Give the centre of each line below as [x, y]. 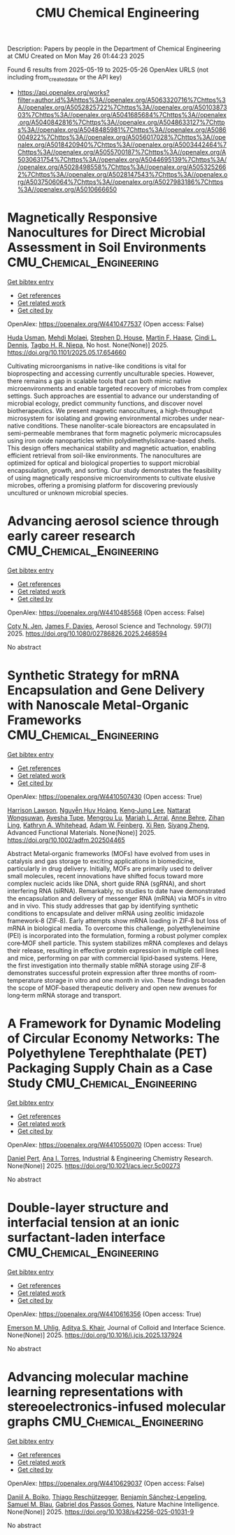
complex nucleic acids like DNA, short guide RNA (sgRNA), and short [107, 883]
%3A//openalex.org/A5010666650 [67, 189]
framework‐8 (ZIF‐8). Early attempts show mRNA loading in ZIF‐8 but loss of [117, 920]
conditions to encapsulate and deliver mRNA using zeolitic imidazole [106, 913]
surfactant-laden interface [86, 1237]
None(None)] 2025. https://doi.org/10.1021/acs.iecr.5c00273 [94, 1165]
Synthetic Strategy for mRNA [93, 676]
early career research [71, 536]
